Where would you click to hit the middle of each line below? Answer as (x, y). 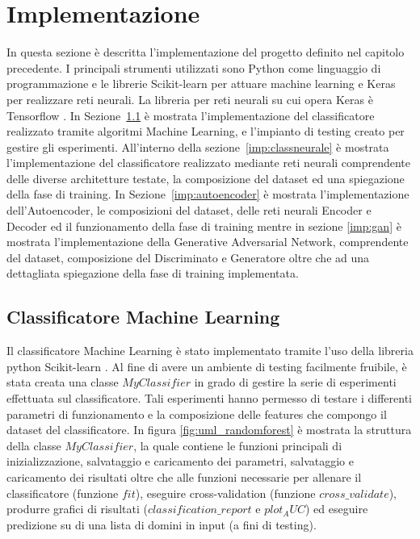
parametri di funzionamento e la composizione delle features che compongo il (197, 414)
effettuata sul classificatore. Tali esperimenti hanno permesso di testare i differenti (209, 398)
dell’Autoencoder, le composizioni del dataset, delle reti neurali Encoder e (189, 210)
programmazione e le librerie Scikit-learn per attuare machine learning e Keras (201, 84)
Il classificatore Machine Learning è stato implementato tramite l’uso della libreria (210, 351)
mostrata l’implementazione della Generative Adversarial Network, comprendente (208, 242)
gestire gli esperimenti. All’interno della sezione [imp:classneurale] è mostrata (198, 146)
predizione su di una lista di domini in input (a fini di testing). (162, 524)
